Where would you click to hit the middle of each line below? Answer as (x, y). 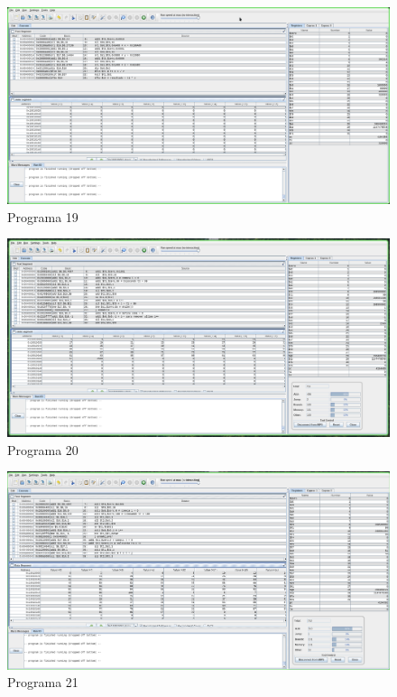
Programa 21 (43, 682)
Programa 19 (43, 216)
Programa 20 (43, 449)
